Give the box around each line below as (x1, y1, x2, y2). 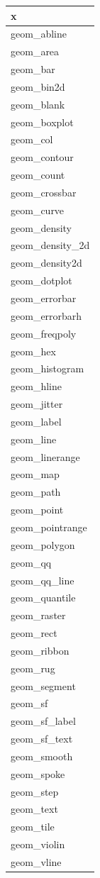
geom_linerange (11, 449, 80, 464)
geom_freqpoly (11, 326, 77, 340)
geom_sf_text (11, 731, 73, 746)
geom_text (11, 801, 58, 816)
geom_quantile (11, 590, 76, 605)
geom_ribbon (11, 643, 70, 657)
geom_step (11, 784, 59, 799)
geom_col (11, 132, 53, 147)
